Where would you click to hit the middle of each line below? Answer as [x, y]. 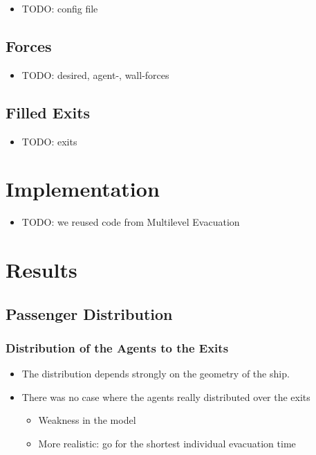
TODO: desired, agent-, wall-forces [95, 74]
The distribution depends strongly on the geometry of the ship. [156, 374]
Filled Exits [48, 112]
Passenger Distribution [89, 313]
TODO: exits [49, 141]
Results [41, 270]
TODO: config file [60, 8]
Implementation [83, 189]
